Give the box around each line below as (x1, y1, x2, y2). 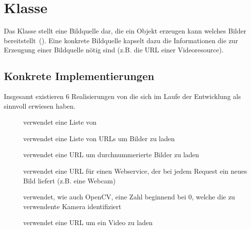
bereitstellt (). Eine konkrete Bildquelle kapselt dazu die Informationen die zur (4, 35, 238, 45)
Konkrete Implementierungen (4, 68, 154, 83)
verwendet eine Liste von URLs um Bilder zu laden (23, 133, 175, 143)
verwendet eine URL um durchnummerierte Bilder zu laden (23, 149, 199, 160)
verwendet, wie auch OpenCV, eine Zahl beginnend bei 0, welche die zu (23, 192, 235, 202)
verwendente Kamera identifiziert (23, 201, 121, 211)
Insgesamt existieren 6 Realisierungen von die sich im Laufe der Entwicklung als (4, 91, 241, 101)
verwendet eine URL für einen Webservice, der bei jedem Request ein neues (23, 166, 247, 176)
